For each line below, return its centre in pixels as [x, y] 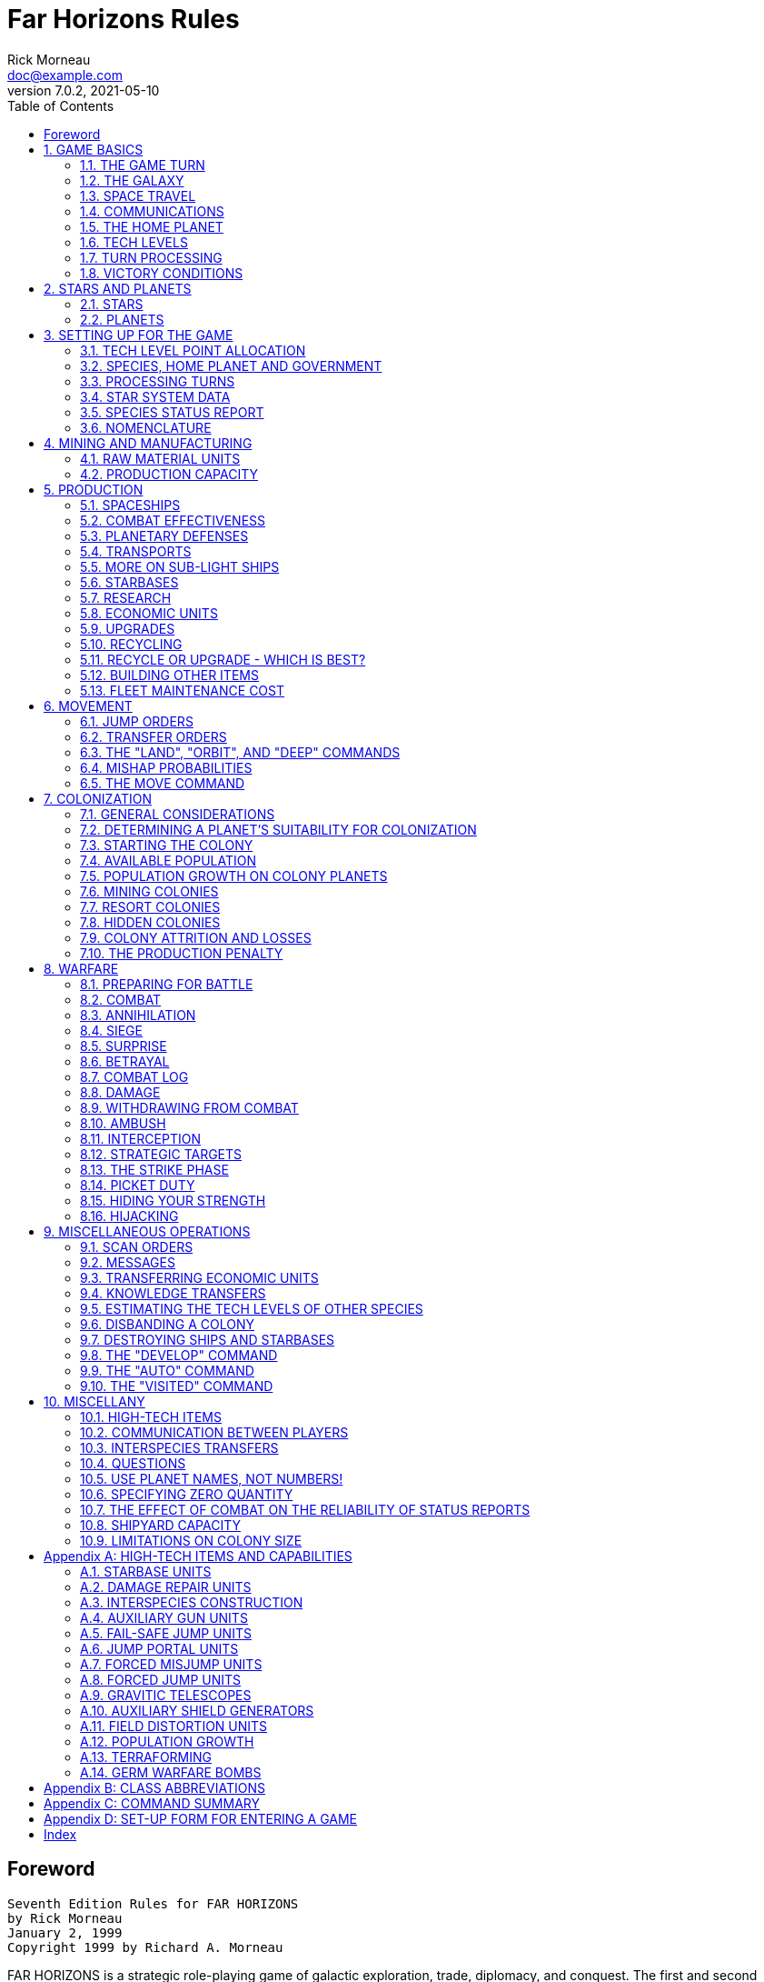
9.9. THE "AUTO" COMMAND [167, 1370]
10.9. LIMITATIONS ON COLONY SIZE [191, 1540]
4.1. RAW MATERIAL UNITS [160, 458]
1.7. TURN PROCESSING [151, 257]
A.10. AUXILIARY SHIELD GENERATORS [197, 1710]
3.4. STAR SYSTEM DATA [155, 396]
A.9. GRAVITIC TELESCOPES [166, 1695]
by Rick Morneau [65, 1918]
